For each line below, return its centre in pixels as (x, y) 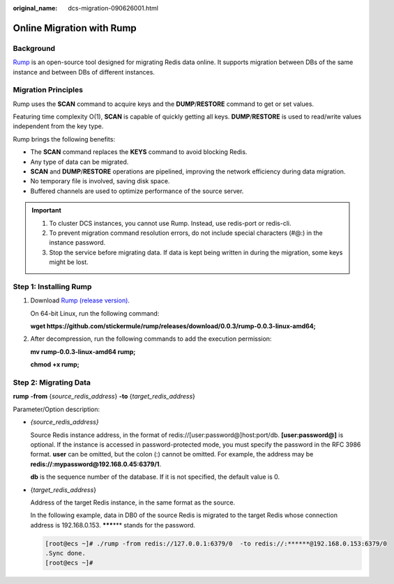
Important (47, 210)
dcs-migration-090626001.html (113, 8)
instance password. (77, 243)
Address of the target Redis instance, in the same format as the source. (133, 502)
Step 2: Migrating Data (52, 383)
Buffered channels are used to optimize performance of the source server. (137, 191)
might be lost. (69, 262)
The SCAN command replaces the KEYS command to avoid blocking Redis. (139, 152)
